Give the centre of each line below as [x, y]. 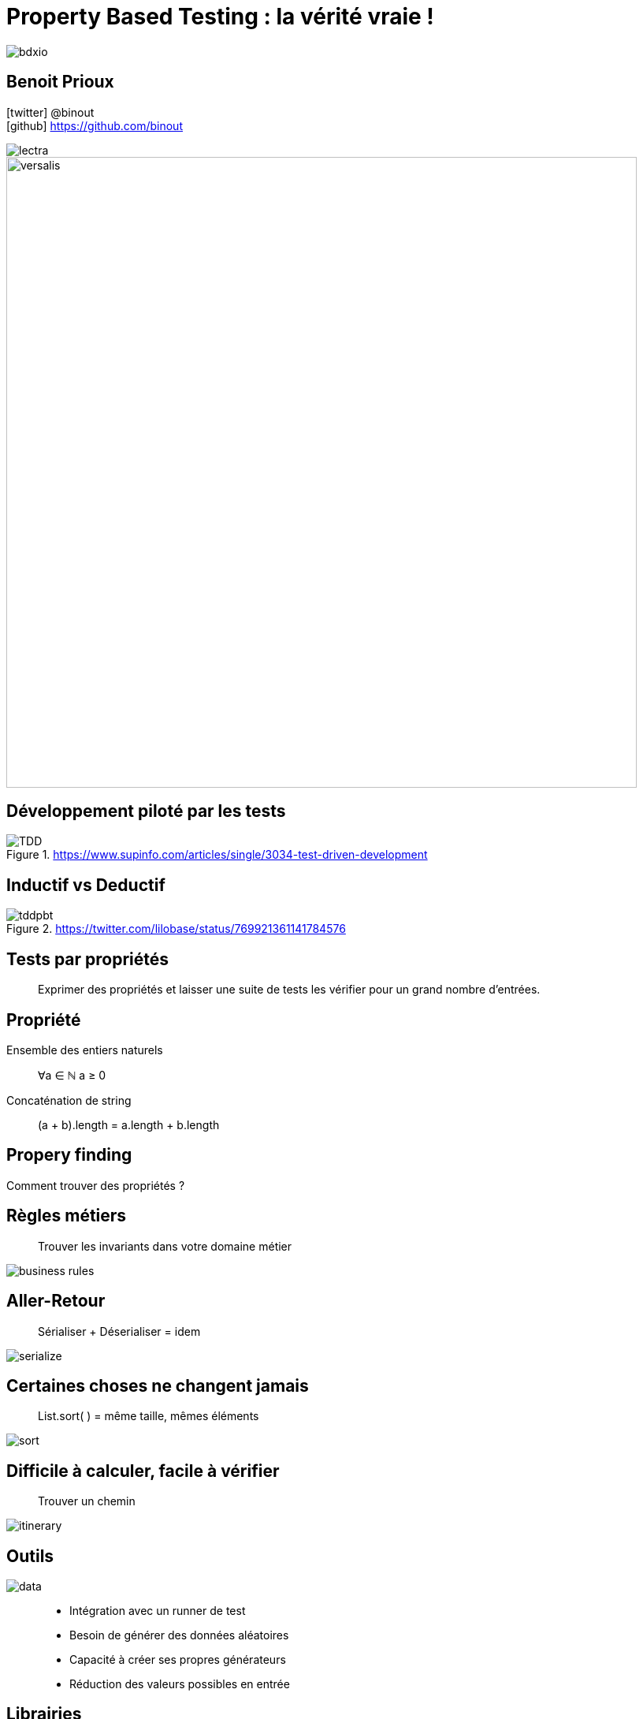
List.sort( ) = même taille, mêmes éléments [149, 1416]
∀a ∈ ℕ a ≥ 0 [72, 1075]
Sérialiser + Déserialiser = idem [119, 1331]
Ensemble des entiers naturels [85, 1050]
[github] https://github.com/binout [95, 125]
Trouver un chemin [87, 1501]
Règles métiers [67, 1216]
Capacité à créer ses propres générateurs [178, 1660]
